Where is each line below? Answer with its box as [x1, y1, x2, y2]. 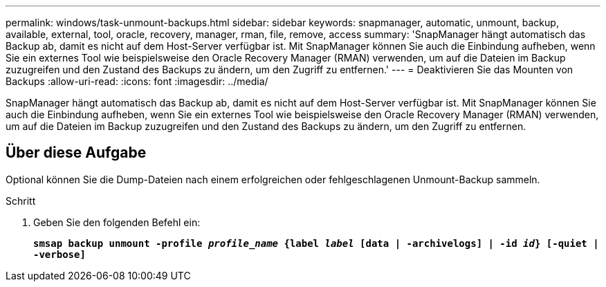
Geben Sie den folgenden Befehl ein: [33, 216, 201, 228]
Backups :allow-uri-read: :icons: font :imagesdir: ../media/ [6, 75, 268, 87]
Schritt [6, 194, 36, 207]
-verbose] [33, 248, 86, 260]
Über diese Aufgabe [6, 144, 147, 162]
